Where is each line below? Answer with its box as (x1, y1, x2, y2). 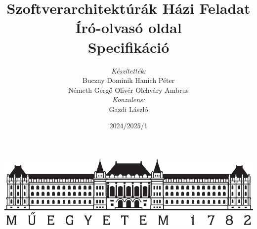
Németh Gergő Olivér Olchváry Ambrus (68, 84, 189, 95)
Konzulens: (112, 94, 145, 105)
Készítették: (111, 65, 146, 76)
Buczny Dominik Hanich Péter (82, 75, 175, 85)
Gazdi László (109, 104, 148, 114)
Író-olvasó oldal (75, 17, 182, 38)
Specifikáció (87, 37, 170, 57)
